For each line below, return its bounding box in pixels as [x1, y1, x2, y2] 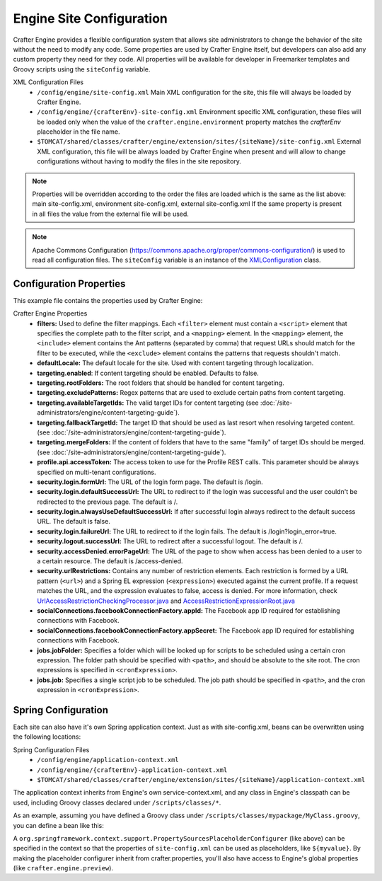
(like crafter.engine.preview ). [13, 864, 113, 873]
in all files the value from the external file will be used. [32, 209, 189, 218]
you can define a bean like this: [13, 821, 104, 829]
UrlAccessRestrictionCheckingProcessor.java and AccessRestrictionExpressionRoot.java [37, 597, 295, 605]
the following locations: [13, 732, 81, 741]
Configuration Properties [13, 277, 126, 289]
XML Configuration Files [13, 78, 84, 86]
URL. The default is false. [37, 517, 111, 526]
